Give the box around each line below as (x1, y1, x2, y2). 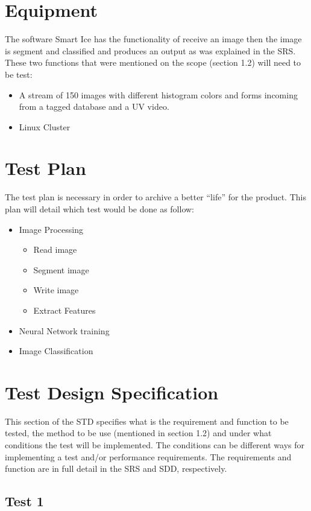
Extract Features (33, 303, 96, 316)
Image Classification (19, 344, 93, 357)
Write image (33, 284, 79, 296)
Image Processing (19, 223, 83, 235)
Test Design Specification (5, 379, 219, 404)
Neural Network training (19, 324, 110, 337)
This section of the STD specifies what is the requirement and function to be (5, 414, 289, 427)
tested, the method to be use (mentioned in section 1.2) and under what (5, 427, 272, 439)
